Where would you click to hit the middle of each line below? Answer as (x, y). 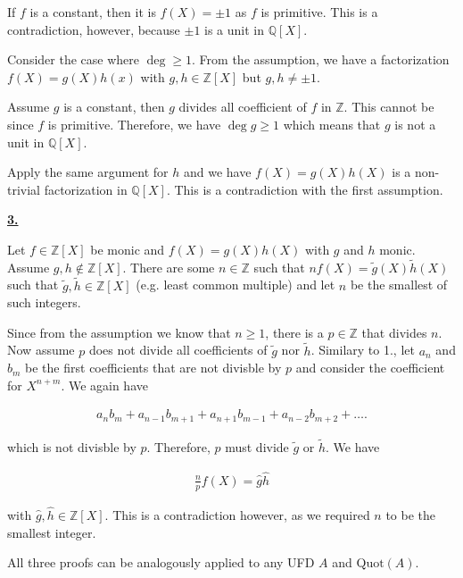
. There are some (169, 267)
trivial (24, 189)
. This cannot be (389, 107)
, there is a (294, 332)
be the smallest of (399, 285)
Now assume (41, 350)
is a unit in (235, 29)
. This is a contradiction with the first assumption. (305, 189)
